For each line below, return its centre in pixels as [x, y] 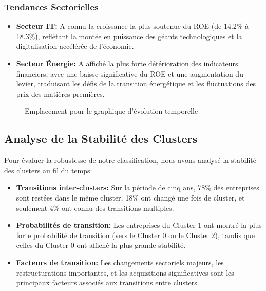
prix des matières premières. [60, 93]
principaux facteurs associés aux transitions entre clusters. [108, 283]
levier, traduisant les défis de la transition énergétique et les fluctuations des [136, 84]
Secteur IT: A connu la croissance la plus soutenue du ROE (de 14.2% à [132, 26]
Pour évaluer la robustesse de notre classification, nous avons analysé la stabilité [130, 160]
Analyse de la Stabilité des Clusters [101, 139]
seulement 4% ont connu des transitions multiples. [95, 207]
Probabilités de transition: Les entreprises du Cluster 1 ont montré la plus [139, 225]
